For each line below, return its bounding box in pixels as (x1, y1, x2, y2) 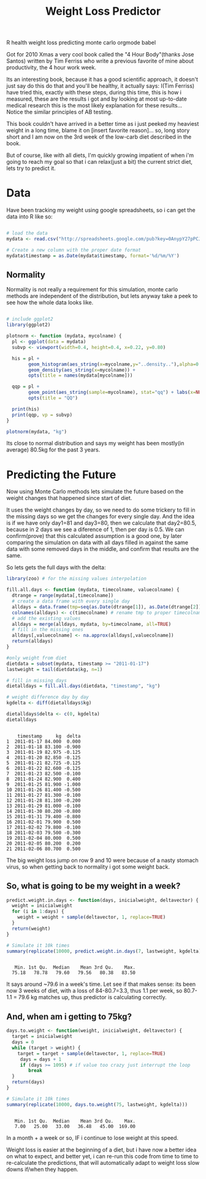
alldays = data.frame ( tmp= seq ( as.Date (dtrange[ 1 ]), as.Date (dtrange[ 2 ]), (12, 604, 204, 610)
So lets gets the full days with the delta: (6, 564, 106, 571)
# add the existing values (12, 615, 81, 621)
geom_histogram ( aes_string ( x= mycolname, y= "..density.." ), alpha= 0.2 (28, 361, 204, 367)
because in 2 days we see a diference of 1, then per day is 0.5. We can (6, 526, 185, 533)
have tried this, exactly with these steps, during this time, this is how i (6, 89, 182, 96)
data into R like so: (6, 213, 53, 220)
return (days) (12, 1079, 45, 1085)
